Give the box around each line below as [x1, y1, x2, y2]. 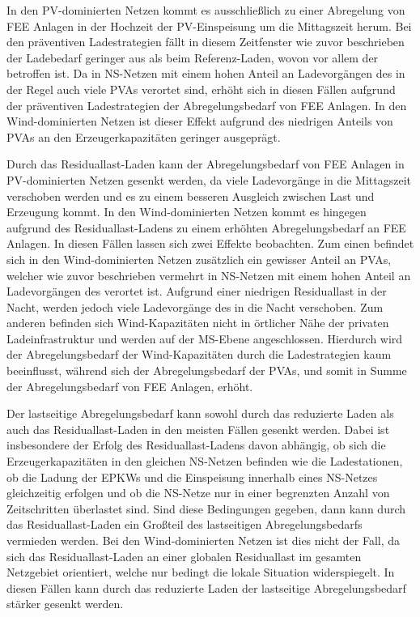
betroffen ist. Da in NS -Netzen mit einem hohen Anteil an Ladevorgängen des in [6, 65, 405, 82]
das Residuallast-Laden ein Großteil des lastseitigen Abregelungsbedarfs [6, 516, 363, 533]
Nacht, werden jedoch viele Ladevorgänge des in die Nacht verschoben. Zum [6, 298, 384, 315]
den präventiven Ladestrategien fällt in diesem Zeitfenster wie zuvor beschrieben [6, 33, 405, 50]
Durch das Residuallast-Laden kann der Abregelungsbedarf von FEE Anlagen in [6, 155, 405, 172]
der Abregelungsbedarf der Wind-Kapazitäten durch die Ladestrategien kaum [6, 346, 392, 363]
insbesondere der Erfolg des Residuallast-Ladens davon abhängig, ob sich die [6, 436, 386, 453]
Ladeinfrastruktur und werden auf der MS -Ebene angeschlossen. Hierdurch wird [6, 330, 403, 347]
